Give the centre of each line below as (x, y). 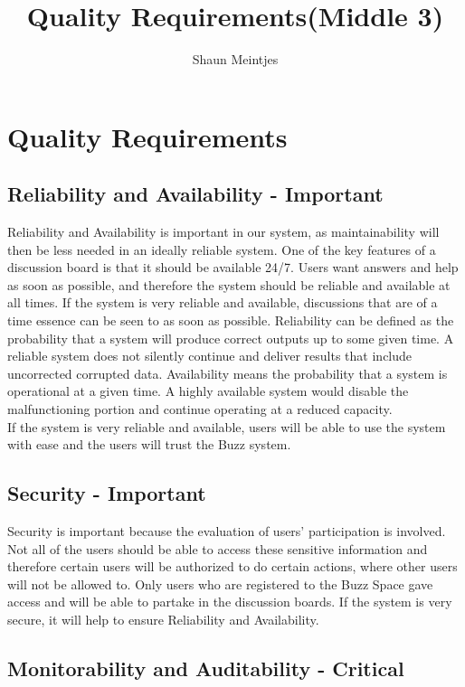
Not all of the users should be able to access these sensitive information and (218, 548)
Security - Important (107, 493)
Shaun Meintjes (235, 59)
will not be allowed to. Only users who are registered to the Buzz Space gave (220, 583)
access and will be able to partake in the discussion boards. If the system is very (230, 602)
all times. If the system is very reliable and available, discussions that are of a (223, 302)
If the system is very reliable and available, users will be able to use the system (227, 426)
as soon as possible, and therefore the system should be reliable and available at (229, 284)
